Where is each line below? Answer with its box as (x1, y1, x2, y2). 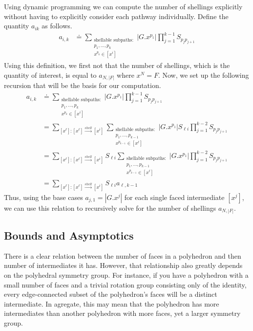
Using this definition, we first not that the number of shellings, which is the (4, 60, 230, 70)
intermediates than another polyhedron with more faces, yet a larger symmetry (4, 308, 241, 318)
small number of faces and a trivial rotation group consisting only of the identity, (4, 279, 247, 289)
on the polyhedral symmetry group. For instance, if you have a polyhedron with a (4, 269, 249, 280)
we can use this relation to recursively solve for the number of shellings (4, 203, 216, 213)
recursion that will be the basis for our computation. (4, 80, 161, 90)
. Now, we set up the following (158, 69, 249, 80)
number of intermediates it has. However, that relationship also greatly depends (4, 260, 243, 270)
